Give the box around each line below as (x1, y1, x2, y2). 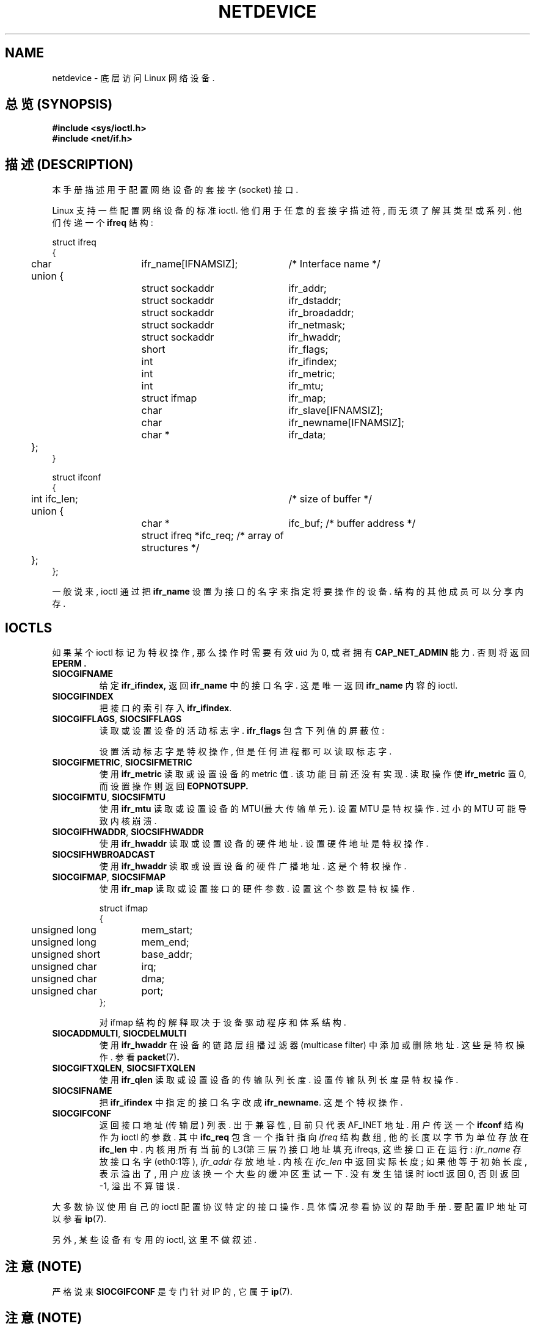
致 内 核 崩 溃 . (99, 816, 157, 827)
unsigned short (31, 948, 101, 961)
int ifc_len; (31, 493, 78, 505)
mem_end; (141, 936, 189, 949)
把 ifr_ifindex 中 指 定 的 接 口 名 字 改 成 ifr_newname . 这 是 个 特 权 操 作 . (99, 1097, 403, 1108)
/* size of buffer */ (288, 493, 373, 505)
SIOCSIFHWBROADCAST (52, 849, 155, 860)
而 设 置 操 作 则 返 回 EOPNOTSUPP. (99, 781, 249, 792)
